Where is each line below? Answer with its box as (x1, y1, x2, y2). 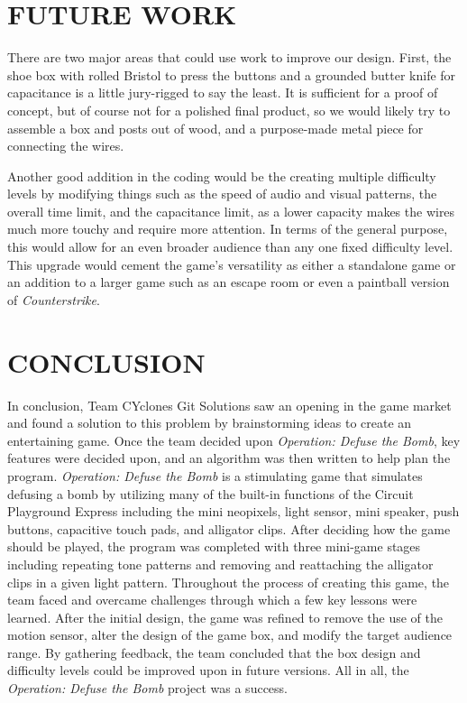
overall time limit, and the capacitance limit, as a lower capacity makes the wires (7, 201, 455, 220)
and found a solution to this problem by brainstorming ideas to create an (7, 413, 412, 432)
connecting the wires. (7, 136, 124, 155)
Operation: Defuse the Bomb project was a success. (7, 679, 288, 698)
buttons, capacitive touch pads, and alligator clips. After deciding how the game (7, 519, 451, 538)
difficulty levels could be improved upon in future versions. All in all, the (7, 661, 409, 680)
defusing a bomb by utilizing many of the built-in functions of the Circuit (7, 484, 414, 503)
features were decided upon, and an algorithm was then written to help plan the (7, 449, 451, 467)
